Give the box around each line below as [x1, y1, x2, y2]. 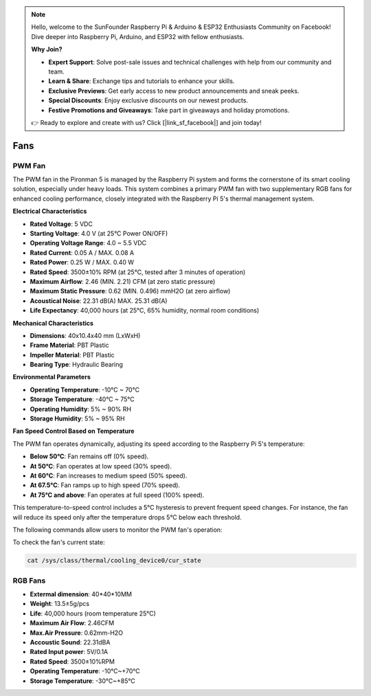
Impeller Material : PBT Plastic [30, 350, 115, 359]
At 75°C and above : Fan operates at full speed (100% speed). [30, 491, 205, 499]
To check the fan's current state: [12, 538, 106, 546]
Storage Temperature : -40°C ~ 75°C [30, 395, 135, 403]
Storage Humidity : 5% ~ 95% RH [30, 414, 125, 423]
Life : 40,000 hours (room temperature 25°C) [30, 609, 156, 618]
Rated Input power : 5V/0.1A [30, 648, 109, 656]
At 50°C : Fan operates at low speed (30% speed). [30, 462, 172, 470]
